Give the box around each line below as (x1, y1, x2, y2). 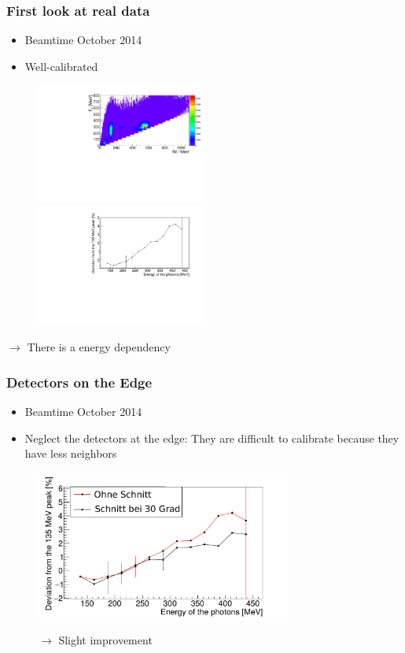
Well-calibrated (24, 58, 98, 74)
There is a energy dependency (27, 339, 171, 355)
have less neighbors (24, 445, 117, 462)
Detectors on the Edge (6, 372, 153, 391)
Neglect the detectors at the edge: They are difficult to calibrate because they (24, 429, 399, 446)
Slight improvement (58, 631, 153, 647)
